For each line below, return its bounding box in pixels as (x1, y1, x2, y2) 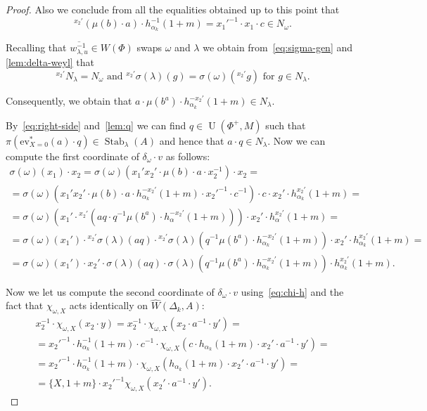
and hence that (159, 133, 224, 148)
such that (265, 117, 306, 132)
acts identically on (69, 298, 148, 313)
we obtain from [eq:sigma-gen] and (203, 40, 353, 55)
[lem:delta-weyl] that (6, 55, 95, 70)
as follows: (165, 148, 210, 163)
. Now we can (267, 133, 326, 148)
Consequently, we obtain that (6, 93, 132, 107)
